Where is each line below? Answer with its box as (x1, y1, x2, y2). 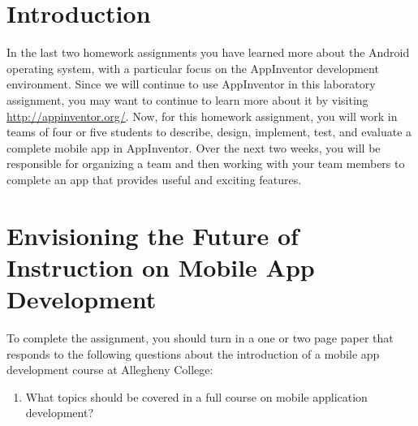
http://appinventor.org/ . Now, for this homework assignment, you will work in (6, 107, 398, 124)
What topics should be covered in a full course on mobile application (25, 388, 368, 405)
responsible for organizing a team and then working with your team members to (6, 155, 405, 172)
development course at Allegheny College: (6, 361, 213, 378)
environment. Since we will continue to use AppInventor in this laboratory (6, 75, 376, 93)
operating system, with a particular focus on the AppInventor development (6, 59, 379, 76)
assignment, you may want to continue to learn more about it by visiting (6, 91, 368, 108)
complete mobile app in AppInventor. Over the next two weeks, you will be (6, 139, 381, 156)
